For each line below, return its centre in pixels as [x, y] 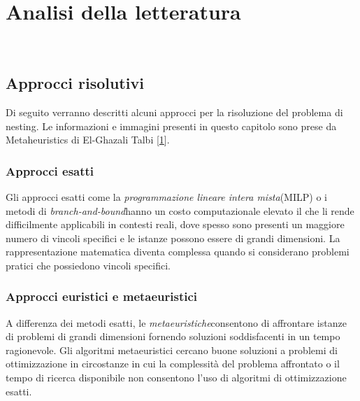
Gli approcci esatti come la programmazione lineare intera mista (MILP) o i [166, 196]
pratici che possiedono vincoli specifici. [88, 265]
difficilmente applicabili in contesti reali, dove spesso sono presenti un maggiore [175, 224]
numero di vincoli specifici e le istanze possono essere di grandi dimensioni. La [173, 238]
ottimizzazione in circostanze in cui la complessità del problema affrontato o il [173, 364]
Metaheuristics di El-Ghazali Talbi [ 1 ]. [88, 140]
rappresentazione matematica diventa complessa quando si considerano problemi [178, 252]
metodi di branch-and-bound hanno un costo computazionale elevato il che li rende [180, 210]
